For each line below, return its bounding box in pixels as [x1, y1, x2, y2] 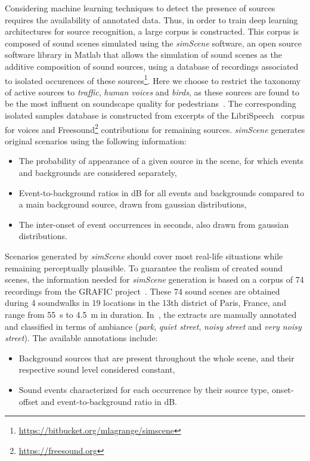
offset [18, 395, 39, 407]
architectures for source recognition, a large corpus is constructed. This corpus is [5, 25, 299, 38]
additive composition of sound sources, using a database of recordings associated [5, 60, 299, 72]
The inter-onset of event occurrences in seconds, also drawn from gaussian [18, 218, 289, 230]
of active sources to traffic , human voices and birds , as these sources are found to [5, 85, 300, 98]
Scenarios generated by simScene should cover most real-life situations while [5, 250, 283, 262]
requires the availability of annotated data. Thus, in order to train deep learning [5, 13, 298, 26]
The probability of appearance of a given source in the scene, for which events [18, 154, 303, 167]
